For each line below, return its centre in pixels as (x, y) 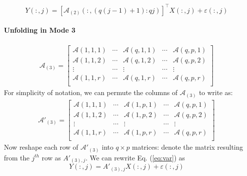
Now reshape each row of (41, 147)
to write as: (216, 92)
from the (17, 157)
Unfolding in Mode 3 (40, 30)
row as (51, 157)
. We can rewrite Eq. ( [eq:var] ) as (135, 157)
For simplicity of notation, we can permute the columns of (91, 92)
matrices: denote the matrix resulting (187, 147)
